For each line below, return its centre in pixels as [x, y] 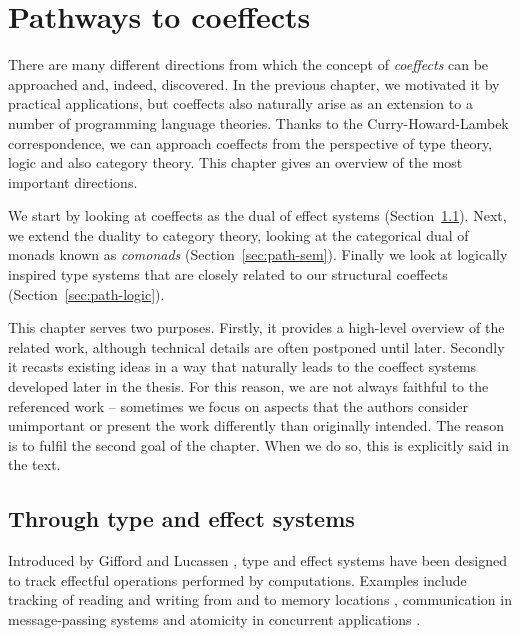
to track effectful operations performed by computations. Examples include [237, 579]
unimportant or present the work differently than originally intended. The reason [256, 425]
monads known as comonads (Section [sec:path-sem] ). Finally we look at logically [258, 254]
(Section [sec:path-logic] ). [86, 293]
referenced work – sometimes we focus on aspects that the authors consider [238, 405]
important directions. [73, 181]
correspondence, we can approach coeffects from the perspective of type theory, [250, 142]
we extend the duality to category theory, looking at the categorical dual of [238, 234]
